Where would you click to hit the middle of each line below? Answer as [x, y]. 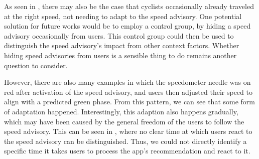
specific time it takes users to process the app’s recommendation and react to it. [127, 151]
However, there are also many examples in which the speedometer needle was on [127, 82]
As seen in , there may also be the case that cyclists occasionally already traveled [129, 6]
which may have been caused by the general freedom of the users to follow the [124, 121]
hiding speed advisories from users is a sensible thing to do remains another [120, 55]
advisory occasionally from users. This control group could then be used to [119, 35]
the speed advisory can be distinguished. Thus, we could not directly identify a [125, 141]
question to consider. [36, 65]
